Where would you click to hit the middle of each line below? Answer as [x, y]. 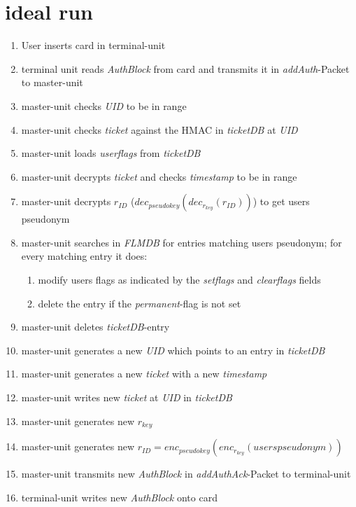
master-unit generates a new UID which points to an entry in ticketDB [173, 350]
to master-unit [52, 82]
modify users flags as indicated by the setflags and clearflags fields [179, 280]
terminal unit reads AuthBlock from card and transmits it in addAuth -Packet [185, 68]
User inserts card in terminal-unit [93, 45]
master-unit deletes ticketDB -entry [95, 327]
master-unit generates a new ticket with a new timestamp [144, 374]
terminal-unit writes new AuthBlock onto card [119, 497]
